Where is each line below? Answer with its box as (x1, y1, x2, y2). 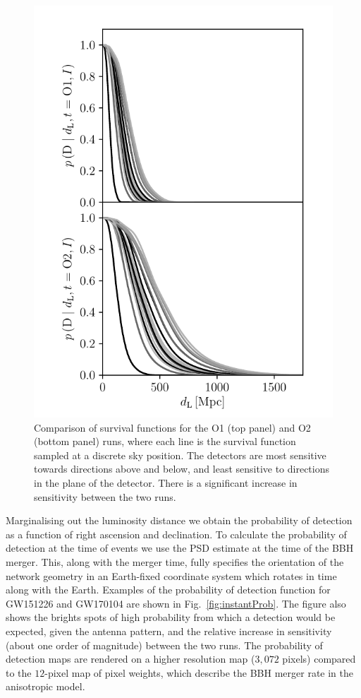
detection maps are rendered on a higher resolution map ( (6, 651, 255, 666)
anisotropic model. (6, 679, 85, 694)
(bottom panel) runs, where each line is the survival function (34, 434, 296, 449)
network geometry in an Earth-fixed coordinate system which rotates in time (6, 568, 337, 583)
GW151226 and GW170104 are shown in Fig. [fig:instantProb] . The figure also (6, 596, 346, 610)
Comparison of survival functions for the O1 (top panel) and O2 (34, 420, 311, 434)
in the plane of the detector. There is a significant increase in (34, 475, 298, 490)
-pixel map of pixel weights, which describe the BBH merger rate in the (44, 665, 353, 680)
